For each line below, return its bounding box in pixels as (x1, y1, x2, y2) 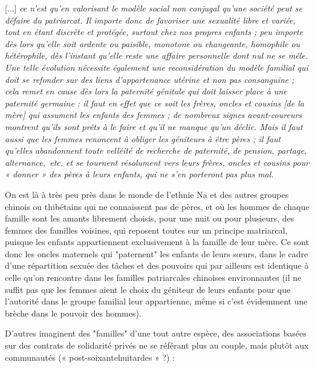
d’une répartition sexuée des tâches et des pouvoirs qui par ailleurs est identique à (5, 259, 309, 272)
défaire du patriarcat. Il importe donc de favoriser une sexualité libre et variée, (5, 13, 296, 26)
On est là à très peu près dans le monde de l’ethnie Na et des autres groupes (5, 188, 289, 200)
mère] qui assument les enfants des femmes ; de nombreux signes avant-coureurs (5, 108, 302, 121)
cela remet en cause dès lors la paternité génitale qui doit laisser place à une (5, 85, 287, 97)
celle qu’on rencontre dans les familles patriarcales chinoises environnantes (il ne (5, 271, 302, 284)
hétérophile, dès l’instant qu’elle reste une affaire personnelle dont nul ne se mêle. (5, 49, 308, 62)
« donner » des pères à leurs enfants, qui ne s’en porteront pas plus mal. (5, 168, 274, 180)
